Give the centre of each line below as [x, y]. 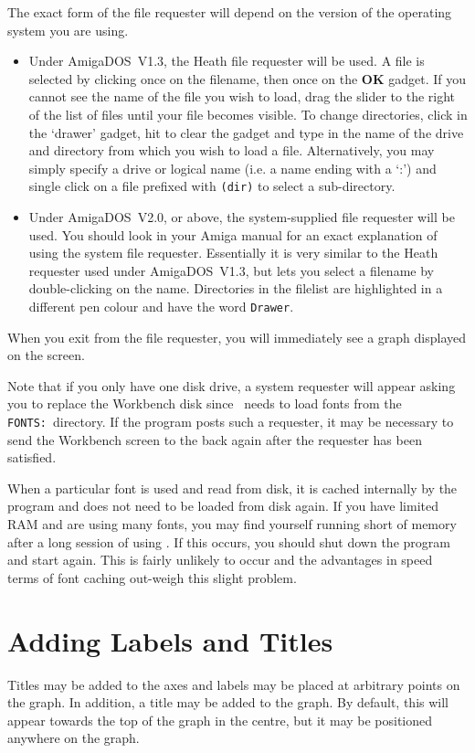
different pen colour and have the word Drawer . [161, 306]
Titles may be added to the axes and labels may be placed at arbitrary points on [234, 684]
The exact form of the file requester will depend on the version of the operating [230, 12]
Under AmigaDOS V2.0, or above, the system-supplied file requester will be [242, 217]
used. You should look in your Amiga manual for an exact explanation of [233, 234]
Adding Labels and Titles [170, 640]
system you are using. [68, 30]
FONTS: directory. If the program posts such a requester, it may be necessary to [231, 421]
